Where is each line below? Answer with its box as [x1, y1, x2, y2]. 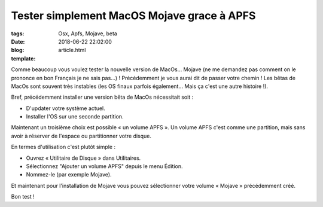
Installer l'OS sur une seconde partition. [26, 113, 124, 120]
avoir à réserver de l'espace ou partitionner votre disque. [11, 132, 152, 139]
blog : [11, 47, 25, 54]
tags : [11, 30, 25, 37]
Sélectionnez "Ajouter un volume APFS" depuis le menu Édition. [26, 163, 183, 170]
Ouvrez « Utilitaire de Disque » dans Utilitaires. [26, 154, 141, 162]
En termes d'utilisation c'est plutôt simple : [11, 144, 116, 151]
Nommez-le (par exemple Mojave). [26, 171, 112, 178]
